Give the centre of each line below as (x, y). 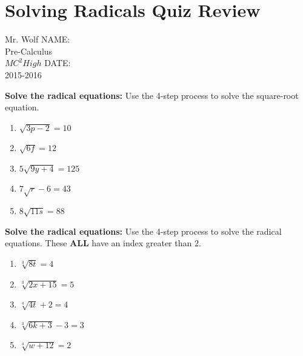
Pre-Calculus (29, 51)
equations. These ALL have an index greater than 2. (103, 243)
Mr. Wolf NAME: (38, 39)
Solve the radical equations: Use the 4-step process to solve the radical (143, 231)
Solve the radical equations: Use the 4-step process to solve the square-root (152, 95)
